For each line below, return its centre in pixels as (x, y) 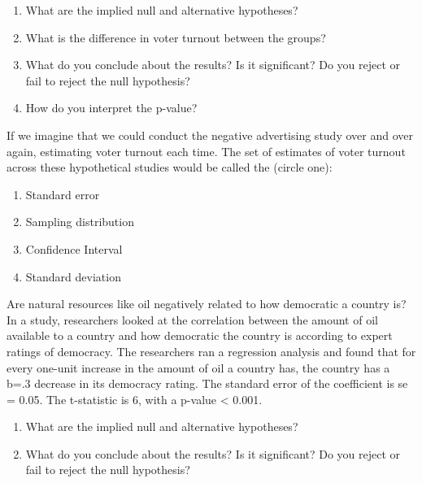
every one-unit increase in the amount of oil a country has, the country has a (198, 367)
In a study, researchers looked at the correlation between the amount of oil (192, 319)
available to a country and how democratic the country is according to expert (200, 335)
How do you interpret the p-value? (111, 108)
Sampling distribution (80, 222)
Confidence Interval (74, 248)
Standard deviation (73, 276)
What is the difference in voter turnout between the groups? (176, 37)
